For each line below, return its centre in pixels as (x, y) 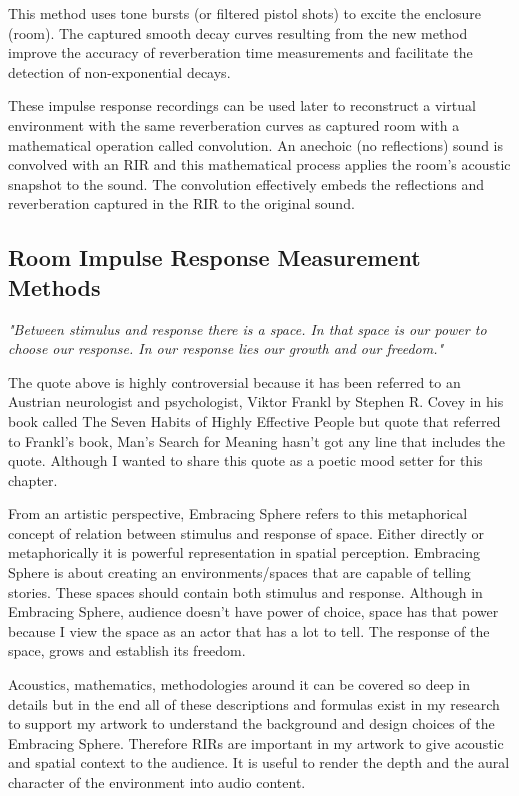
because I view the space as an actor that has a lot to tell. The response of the (249, 630)
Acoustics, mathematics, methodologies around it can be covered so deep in (239, 684)
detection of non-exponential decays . (119, 71)
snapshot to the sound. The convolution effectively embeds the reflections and (246, 183)
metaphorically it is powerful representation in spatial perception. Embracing (244, 552)
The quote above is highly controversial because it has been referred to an (234, 381)
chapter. (33, 479)
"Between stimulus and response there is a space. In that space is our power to (247, 328)
